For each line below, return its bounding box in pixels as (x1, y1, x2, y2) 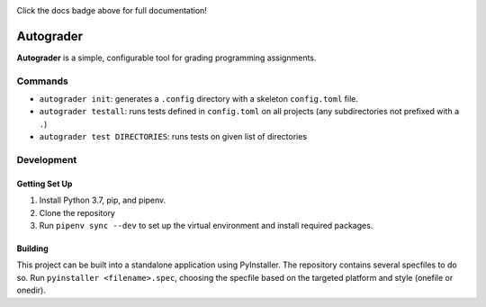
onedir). (16, 284, 47, 296)
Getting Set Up (16, 178, 73, 189)
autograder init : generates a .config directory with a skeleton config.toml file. (39, 94, 359, 104)
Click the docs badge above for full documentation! (16, 5, 207, 15)
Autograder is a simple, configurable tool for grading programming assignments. (16, 52, 317, 63)
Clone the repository (39, 207, 116, 218)
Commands (16, 75, 69, 87)
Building (16, 243, 49, 254)
